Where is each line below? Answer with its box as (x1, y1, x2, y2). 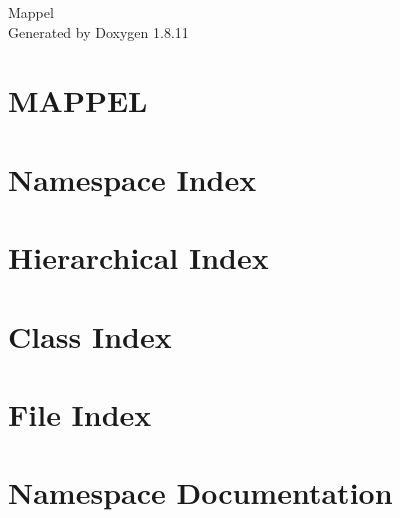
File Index (8, 393, 152, 434)
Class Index (8, 315, 172, 356)
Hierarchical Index (8, 237, 269, 278)
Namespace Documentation (8, 472, 393, 513)
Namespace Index (8, 158, 257, 199)
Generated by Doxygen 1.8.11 (8, 21, 189, 42)
